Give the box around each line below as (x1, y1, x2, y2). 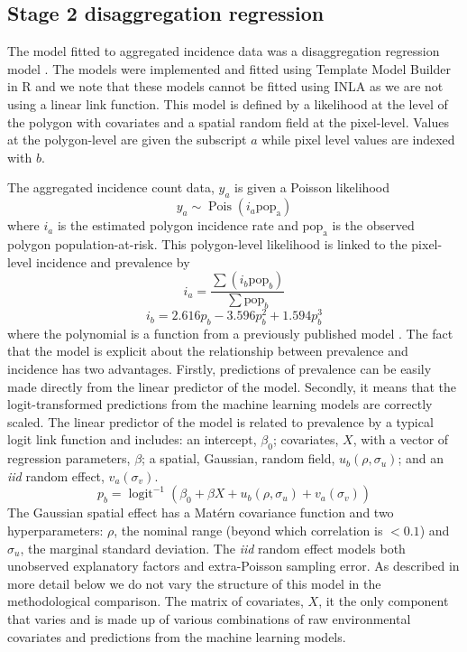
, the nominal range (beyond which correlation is (114, 520, 383, 539)
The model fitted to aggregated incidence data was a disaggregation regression (7, 42, 440, 61)
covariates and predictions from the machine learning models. (7, 627, 346, 646)
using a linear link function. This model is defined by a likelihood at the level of (7, 94, 448, 113)
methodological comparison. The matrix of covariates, (7, 591, 304, 610)
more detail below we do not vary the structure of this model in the (7, 573, 381, 592)
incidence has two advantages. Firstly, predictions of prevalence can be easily (7, 359, 432, 378)
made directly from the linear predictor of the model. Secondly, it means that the (7, 377, 457, 396)
